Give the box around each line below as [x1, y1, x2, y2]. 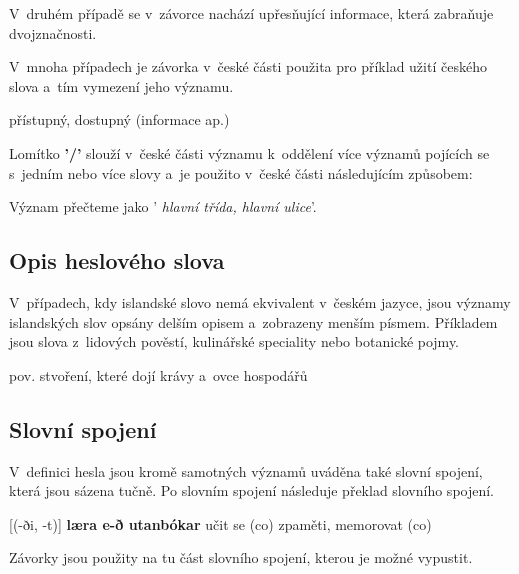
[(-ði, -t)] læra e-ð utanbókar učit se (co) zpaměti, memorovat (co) [9, 513, 432, 534]
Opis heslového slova [9, 245, 225, 276]
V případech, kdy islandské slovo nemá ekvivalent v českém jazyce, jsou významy [9, 291, 511, 312]
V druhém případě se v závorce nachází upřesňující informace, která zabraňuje [9, 3, 494, 23]
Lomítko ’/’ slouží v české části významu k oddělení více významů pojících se [9, 142, 490, 163]
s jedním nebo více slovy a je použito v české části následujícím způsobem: [9, 162, 473, 183]
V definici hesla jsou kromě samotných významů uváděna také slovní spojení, [9, 460, 483, 481]
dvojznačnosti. [9, 22, 97, 43]
